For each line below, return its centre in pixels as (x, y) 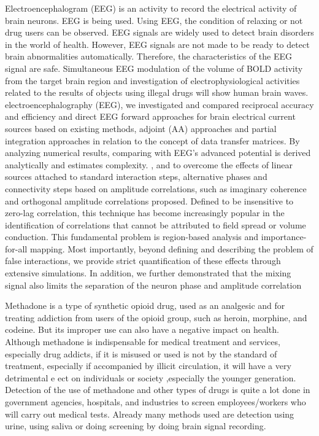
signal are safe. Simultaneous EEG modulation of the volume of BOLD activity (154, 68)
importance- (284, 237)
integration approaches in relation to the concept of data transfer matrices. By (152, 140)
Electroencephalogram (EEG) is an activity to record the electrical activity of (151, 8)
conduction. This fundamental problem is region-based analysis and (132, 237)
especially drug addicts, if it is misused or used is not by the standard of (141, 353)
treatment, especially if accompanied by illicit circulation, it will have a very (148, 366)
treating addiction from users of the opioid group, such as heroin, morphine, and (156, 317)
